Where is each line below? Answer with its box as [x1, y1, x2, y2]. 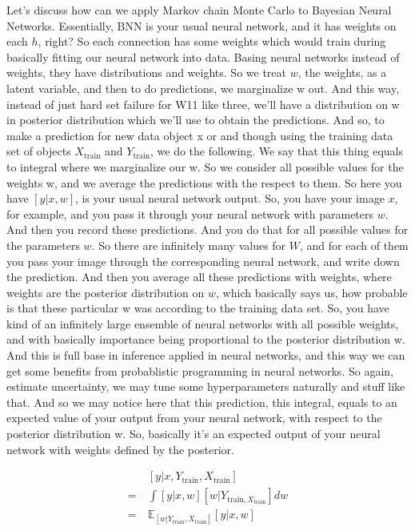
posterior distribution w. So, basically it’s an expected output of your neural [6, 425, 381, 442]
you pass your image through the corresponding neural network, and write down [6, 252, 400, 269]
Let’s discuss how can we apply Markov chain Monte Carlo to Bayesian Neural [6, 2, 392, 18]
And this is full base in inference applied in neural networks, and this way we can [6, 347, 405, 364]
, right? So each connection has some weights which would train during [38, 33, 386, 50]
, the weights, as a [297, 64, 387, 81]
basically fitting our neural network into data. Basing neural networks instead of [6, 48, 400, 65]
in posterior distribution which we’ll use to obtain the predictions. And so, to [6, 111, 385, 128]
